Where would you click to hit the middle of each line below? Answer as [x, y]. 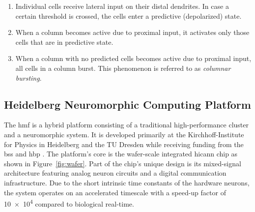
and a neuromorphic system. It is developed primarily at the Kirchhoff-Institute [124, 134]
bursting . [28, 77]
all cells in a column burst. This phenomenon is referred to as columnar [123, 68]
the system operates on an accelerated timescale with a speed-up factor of [115, 192]
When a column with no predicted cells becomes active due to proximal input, [133, 58]
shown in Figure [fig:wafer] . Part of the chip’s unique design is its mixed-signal [123, 163]
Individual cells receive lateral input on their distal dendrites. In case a [122, 6]
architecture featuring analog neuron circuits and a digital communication [115, 173]
